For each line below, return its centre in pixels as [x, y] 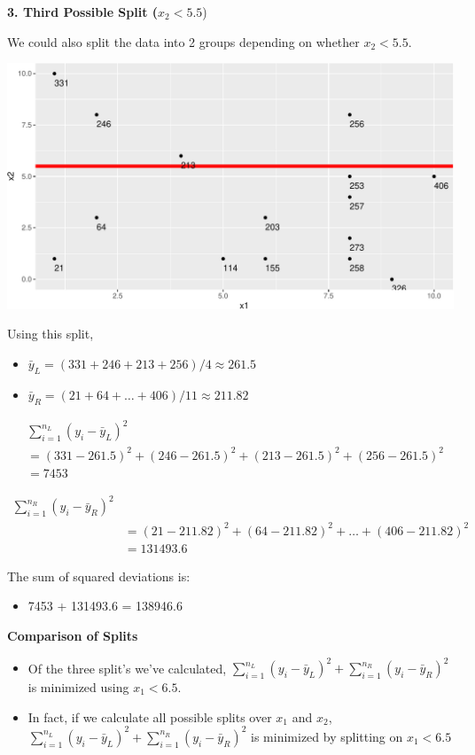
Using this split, [51, 334]
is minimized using [78, 687]
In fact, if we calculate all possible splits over [150, 716]
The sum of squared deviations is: [99, 576]
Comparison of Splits [73, 635]
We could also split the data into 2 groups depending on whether [183, 41]
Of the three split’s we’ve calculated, [127, 668]
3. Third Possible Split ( [83, 12]
